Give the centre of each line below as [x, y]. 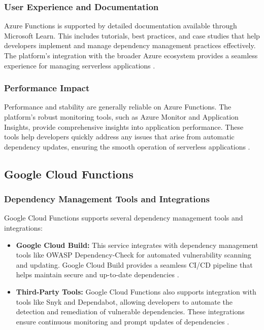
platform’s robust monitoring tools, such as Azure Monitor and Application [121, 117]
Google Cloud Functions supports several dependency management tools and [124, 218]
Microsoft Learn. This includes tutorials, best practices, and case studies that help [132, 35]
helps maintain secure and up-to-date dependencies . [97, 274]
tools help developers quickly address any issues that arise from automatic [119, 137]
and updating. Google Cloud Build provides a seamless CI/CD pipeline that [134, 264]
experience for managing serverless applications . [80, 65]
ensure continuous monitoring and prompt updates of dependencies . [123, 321]
